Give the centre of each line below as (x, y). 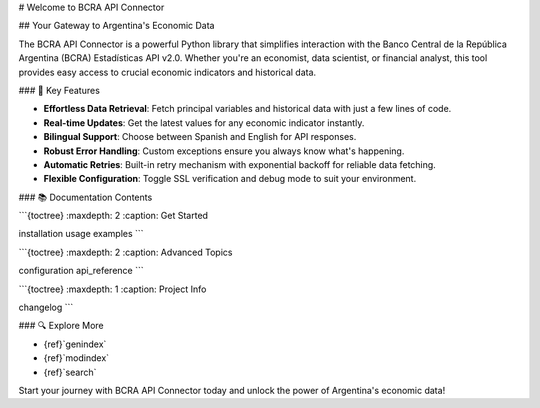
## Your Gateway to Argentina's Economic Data (116, 26)
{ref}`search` (70, 372)
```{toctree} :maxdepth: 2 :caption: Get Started (113, 216)
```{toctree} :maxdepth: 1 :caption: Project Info (112, 289)
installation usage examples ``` (81, 234)
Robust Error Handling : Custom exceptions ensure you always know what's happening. (224, 151)
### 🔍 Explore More (61, 326)
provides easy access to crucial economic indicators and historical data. (167, 72)
